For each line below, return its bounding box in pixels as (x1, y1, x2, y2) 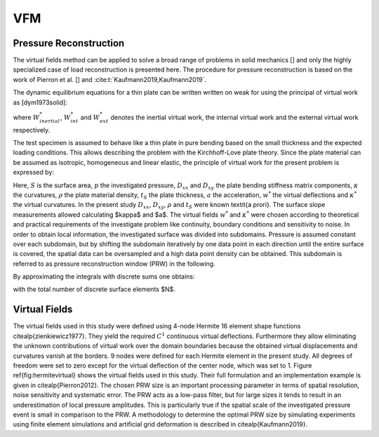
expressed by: (13, 168, 54, 177)
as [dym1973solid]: (13, 98, 68, 107)
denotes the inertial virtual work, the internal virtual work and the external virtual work (110, 113, 359, 121)
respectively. (13, 126, 51, 134)
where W (13, 113, 40, 121)
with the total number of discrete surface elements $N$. (13, 285, 175, 294)
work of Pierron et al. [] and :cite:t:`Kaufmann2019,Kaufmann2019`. (13, 75, 207, 83)
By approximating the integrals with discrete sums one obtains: (13, 272, 195, 281)
